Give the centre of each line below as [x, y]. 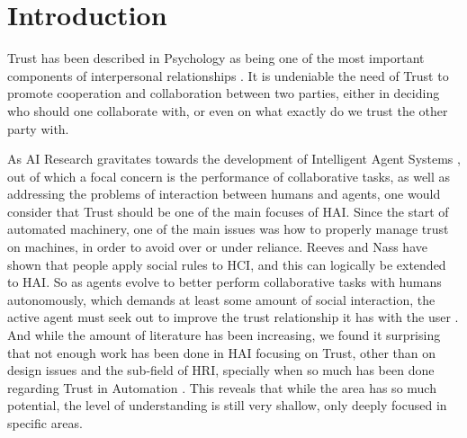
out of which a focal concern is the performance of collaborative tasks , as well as [229, 176]
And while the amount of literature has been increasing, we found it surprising [224, 335]
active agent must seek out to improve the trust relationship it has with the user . [233, 317]
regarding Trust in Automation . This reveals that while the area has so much [222, 387]
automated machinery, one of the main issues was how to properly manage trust [228, 229]
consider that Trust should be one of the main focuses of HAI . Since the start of [228, 211]
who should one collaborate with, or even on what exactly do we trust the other [228, 110]
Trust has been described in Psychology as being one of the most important [216, 58]
